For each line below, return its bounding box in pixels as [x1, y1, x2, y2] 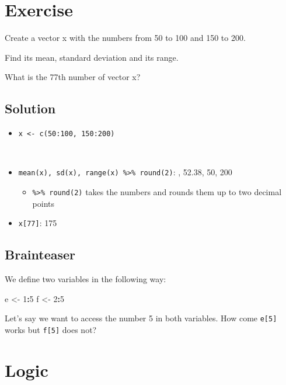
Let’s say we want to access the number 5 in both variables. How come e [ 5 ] [5, 312, 277, 324]
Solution [5, 99, 56, 117]
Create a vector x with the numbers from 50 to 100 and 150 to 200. [5, 32, 246, 44]
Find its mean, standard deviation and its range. [5, 51, 179, 63]
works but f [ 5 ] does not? [5, 323, 97, 335]
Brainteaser [5, 245, 76, 263]
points [32, 197, 55, 209]
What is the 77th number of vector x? [5, 71, 141, 83]
